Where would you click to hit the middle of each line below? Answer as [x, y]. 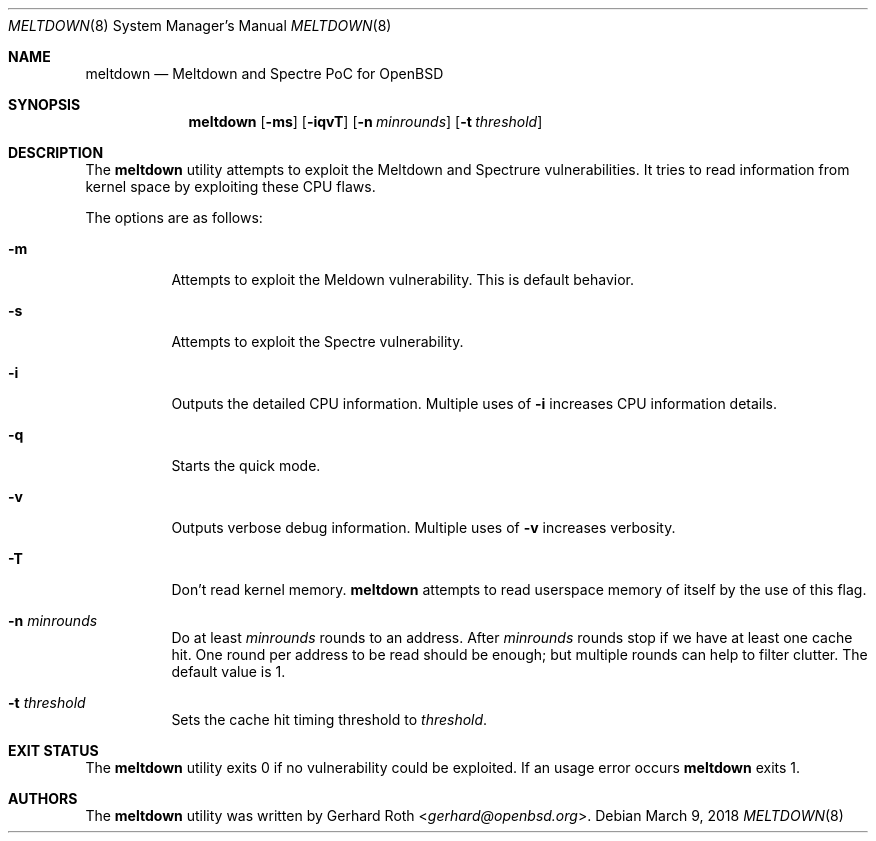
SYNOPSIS [44, 104]
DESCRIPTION [56, 152]
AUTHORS [43, 798]
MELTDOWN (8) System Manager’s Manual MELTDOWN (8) [200, 25]
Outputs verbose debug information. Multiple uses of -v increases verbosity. [423, 527]
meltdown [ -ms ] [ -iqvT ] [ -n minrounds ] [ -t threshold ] [365, 121]
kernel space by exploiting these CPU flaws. [230, 186]
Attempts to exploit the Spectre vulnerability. [317, 341]
